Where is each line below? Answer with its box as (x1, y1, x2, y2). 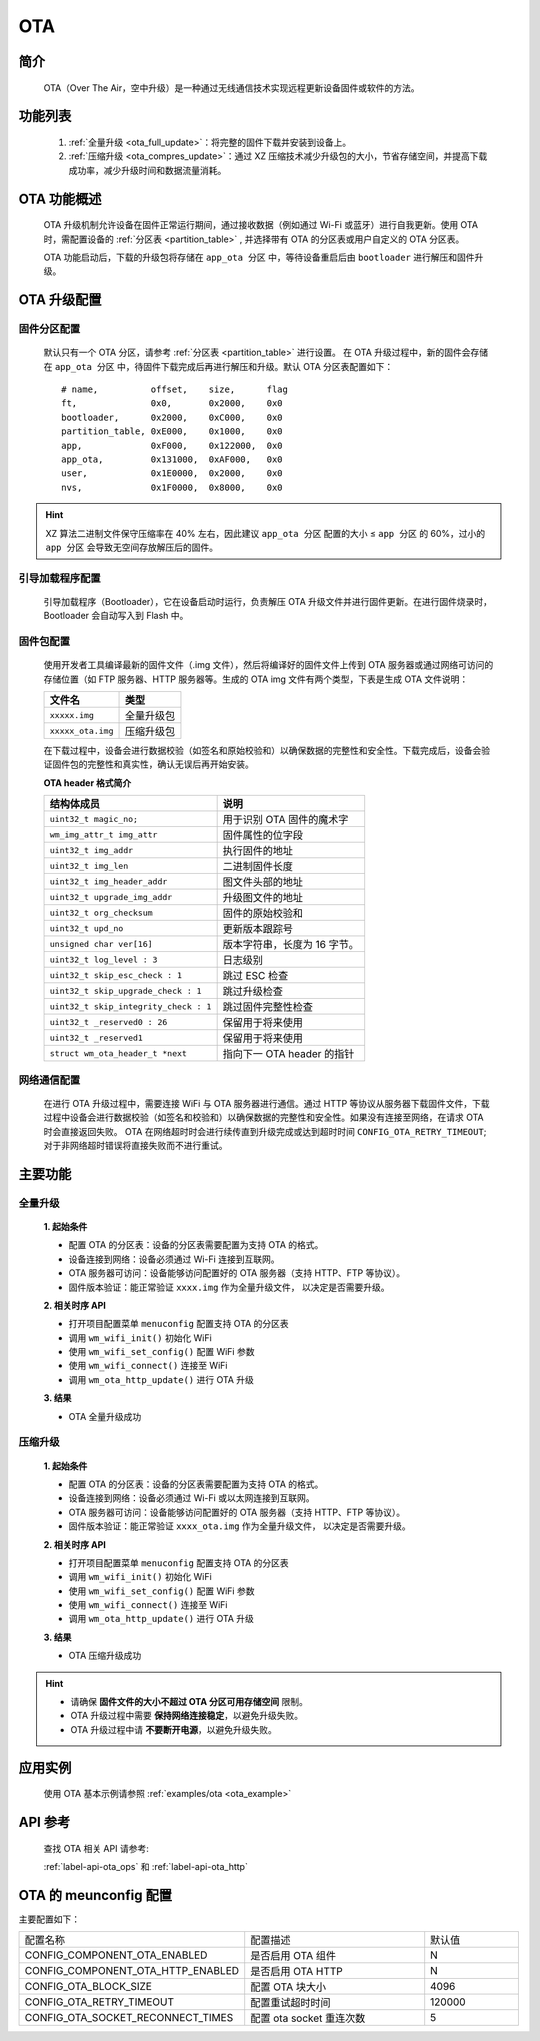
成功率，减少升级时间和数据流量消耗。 (68, 164, 227, 176)
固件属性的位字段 (222, 828, 304, 842)
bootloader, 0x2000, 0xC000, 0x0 (61, 411, 284, 423)
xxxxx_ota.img (49, 725, 114, 736)
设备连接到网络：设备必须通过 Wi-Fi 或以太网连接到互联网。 (68, 1492, 315, 1504)
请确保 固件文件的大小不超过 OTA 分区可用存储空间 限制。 (70, 1696, 309, 1708)
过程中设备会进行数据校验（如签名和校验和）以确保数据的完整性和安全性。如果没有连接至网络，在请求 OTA (43, 1111, 484, 1124)
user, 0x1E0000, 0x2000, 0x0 (61, 468, 284, 479)
